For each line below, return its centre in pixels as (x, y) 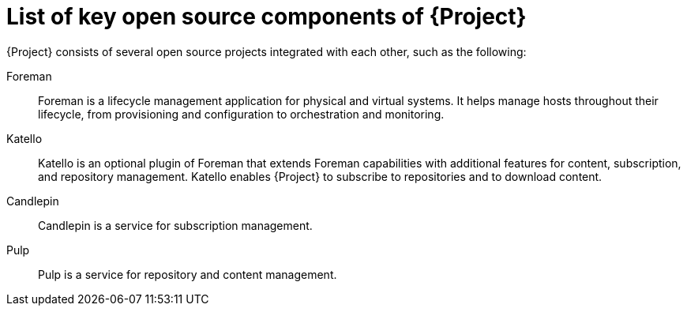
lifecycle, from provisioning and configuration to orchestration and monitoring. (241, 114)
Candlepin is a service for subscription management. (175, 225)
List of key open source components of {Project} (267, 17)
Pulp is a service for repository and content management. (188, 274)
